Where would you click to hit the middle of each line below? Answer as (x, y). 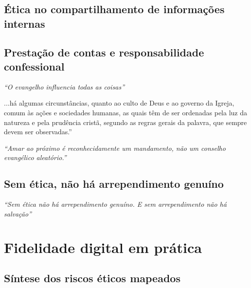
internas (25, 23)
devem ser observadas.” (38, 132)
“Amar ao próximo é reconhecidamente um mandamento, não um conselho (115, 148)
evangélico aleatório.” (35, 157)
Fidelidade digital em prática (103, 247)
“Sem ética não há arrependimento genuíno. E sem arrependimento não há (115, 204)
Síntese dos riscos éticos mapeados (92, 278)
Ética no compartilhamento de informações (114, 9)
